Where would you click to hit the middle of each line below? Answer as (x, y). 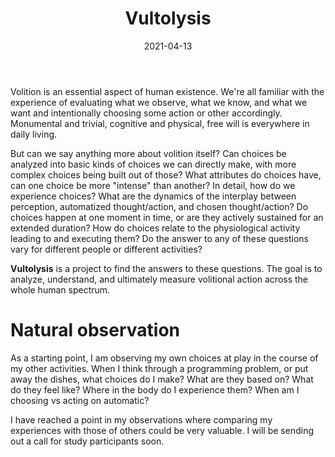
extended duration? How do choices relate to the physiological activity (155, 228)
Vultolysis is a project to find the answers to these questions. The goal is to (166, 268)
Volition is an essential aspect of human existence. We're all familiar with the (167, 91)
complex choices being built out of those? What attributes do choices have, (166, 174)
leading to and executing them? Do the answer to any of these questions (159, 238)
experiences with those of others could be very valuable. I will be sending (162, 430)
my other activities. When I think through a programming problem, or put (159, 368)
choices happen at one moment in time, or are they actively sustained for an (167, 217)
